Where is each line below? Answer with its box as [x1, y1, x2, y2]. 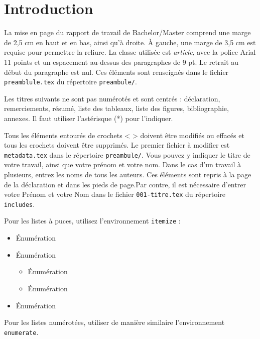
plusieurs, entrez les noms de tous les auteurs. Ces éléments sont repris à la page [4, 169, 251, 179]
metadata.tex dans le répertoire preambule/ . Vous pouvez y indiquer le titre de [4, 149, 250, 160]
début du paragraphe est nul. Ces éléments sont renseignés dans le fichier [4, 66, 229, 77]
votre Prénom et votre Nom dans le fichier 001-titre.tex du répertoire [4, 189, 225, 199]
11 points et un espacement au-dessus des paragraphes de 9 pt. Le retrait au [4, 56, 239, 67]
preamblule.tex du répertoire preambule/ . [4, 76, 137, 87]
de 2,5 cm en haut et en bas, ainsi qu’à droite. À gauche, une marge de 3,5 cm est [4, 37, 256, 47]
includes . [4, 198, 35, 209]
